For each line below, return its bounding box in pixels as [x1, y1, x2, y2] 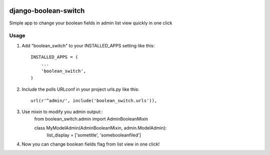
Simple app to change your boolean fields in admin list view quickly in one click [9, 20, 172, 26]
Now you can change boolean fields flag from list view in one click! [21, 141, 160, 147]
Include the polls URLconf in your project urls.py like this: [21, 86, 139, 92]
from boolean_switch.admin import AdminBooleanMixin [34, 116, 148, 122]
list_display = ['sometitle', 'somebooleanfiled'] [46, 132, 141, 138]
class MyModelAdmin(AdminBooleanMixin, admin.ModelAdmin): [34, 125, 167, 131]
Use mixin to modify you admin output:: [21, 109, 103, 115]
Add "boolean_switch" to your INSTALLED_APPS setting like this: [21, 42, 155, 48]
